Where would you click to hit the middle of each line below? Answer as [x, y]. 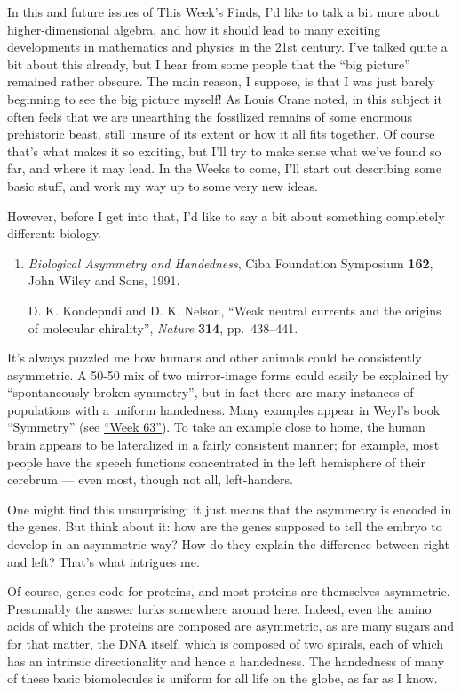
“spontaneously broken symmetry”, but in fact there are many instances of [211, 392]
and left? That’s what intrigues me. [103, 561]
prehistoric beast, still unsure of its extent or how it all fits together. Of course [221, 134]
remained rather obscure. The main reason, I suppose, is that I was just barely [221, 81]
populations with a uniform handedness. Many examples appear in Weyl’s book [224, 409]
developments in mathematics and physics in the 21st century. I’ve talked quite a [227, 47]
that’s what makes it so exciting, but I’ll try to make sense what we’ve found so [224, 151]
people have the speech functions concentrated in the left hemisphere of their [216, 462]
